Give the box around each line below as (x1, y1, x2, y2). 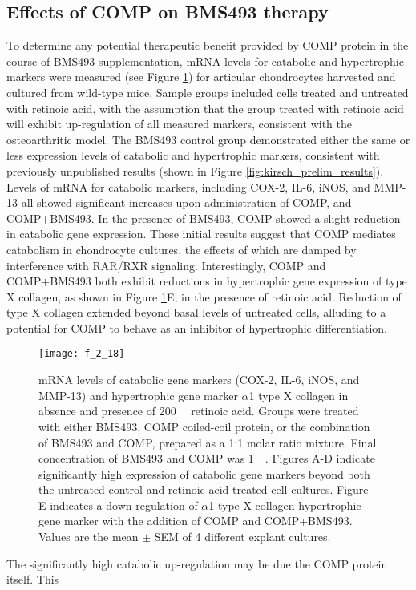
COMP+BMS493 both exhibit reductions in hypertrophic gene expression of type (6, 273, 407, 289)
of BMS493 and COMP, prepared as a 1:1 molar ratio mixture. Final (38, 434, 377, 451)
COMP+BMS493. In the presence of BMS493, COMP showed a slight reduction (6, 209, 401, 226)
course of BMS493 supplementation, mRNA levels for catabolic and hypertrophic (6, 52, 404, 69)
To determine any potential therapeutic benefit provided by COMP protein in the (6, 37, 409, 54)
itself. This (6, 571, 59, 588)
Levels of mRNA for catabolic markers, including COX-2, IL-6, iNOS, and (6, 178, 370, 195)
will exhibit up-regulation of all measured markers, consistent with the (6, 115, 352, 132)
